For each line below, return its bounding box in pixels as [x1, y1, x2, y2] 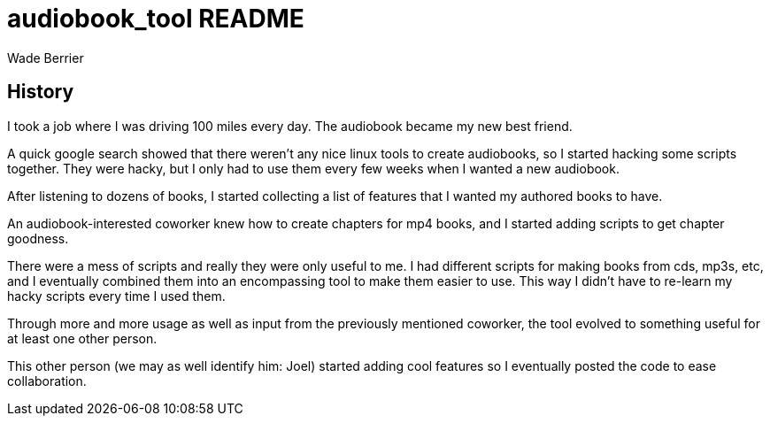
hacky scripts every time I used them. [7, 288, 226, 304]
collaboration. [7, 373, 87, 388]
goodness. [7, 230, 69, 246]
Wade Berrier [7, 50, 84, 65]
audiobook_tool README [7, 4, 304, 34]
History [7, 81, 74, 104]
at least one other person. [7, 330, 158, 346]
